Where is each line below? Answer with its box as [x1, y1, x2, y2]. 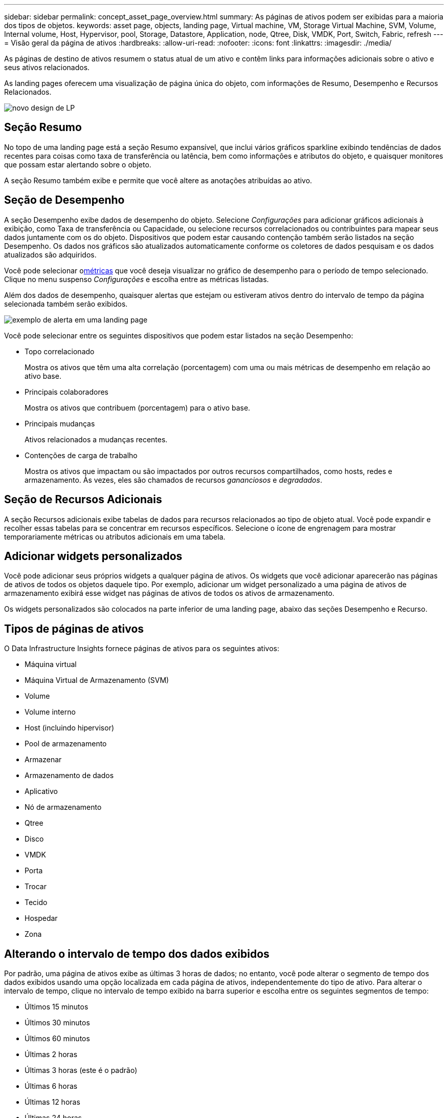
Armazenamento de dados [25, 771, 114, 780]
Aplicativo [25, 787, 58, 796]
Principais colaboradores [25, 387, 108, 396]
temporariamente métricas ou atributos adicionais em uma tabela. [4, 532, 226, 541]
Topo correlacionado [25, 347, 95, 356]
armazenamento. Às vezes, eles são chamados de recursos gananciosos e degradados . [25, 475, 322, 484]
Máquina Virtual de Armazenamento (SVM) [25, 676, 169, 685]
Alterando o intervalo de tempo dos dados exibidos [4, 947, 270, 960]
